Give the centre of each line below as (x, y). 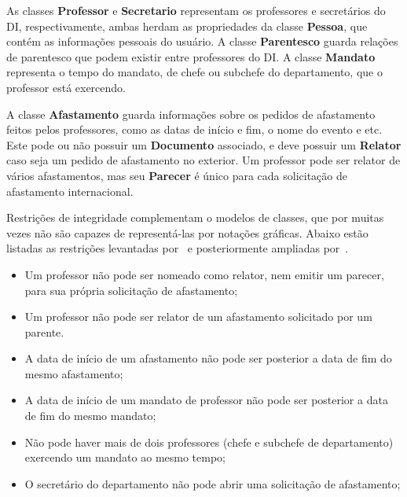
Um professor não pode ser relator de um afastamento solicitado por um (198, 317)
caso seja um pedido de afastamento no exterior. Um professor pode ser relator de (203, 160)
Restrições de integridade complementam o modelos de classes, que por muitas (195, 217)
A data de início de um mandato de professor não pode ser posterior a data (206, 400)
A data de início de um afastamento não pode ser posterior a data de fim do (208, 358)
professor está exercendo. (66, 87)
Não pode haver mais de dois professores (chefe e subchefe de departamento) (209, 442)
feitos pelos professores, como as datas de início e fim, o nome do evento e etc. (194, 129)
